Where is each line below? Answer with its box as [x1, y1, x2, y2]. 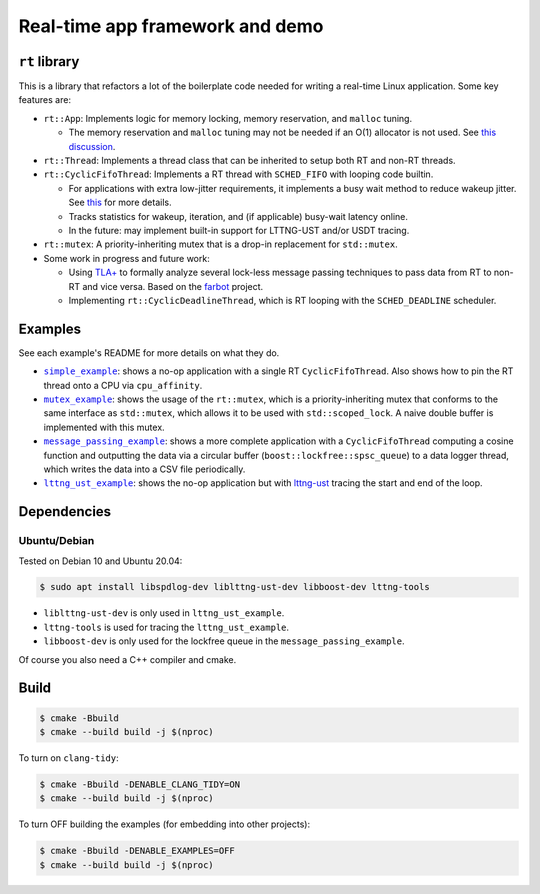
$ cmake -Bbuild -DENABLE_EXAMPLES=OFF [39, 845, 235, 857]
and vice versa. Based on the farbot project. [81, 280, 264, 292]
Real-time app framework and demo [18, 15, 324, 37]
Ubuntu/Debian [18, 534, 95, 548]
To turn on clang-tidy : [18, 752, 119, 764]
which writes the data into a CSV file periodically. [43, 463, 246, 475]
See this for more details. [68, 196, 172, 209]
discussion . [68, 140, 116, 152]
